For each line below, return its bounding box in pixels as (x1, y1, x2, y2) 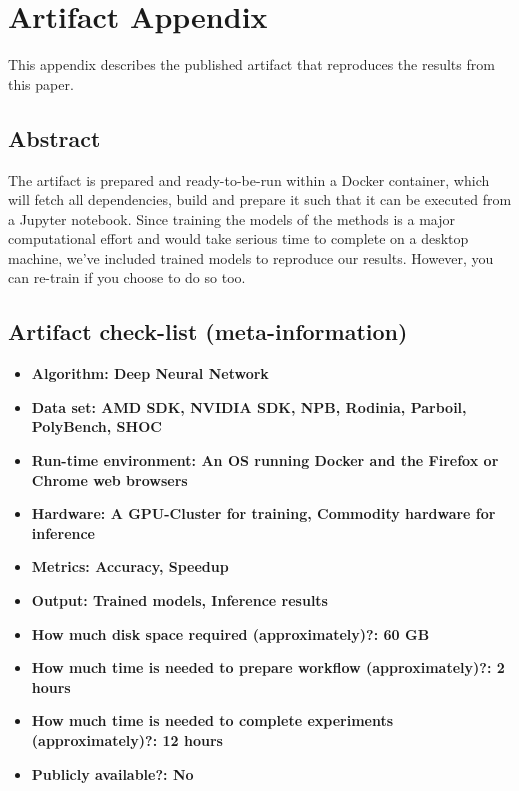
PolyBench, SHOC (31, 416, 162, 437)
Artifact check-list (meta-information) (8, 316, 408, 347)
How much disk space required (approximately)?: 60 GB (31, 623, 430, 644)
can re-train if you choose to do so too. (8, 267, 246, 288)
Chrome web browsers (31, 469, 188, 490)
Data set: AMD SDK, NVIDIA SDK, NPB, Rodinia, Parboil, (31, 396, 467, 417)
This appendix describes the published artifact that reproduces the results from (8, 54, 495, 75)
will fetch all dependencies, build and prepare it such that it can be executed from (8, 189, 512, 210)
